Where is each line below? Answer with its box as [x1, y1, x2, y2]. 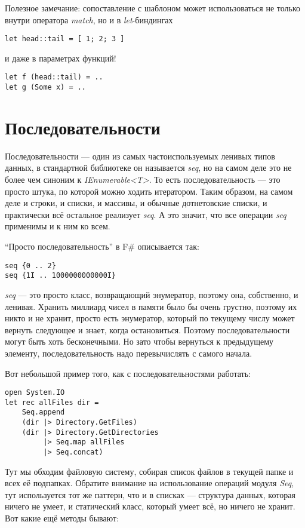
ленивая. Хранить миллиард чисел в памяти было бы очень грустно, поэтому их [5, 300, 297, 312]
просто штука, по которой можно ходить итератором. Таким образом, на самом [5, 185, 293, 197]
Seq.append [21, 408, 65, 417]
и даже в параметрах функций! [5, 51, 116, 64]
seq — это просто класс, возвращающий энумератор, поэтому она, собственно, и [5, 288, 298, 300]
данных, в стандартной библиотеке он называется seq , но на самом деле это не [5, 161, 292, 174]
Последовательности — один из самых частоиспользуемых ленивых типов [5, 149, 275, 162]
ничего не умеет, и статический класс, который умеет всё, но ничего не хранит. [5, 500, 295, 512]
